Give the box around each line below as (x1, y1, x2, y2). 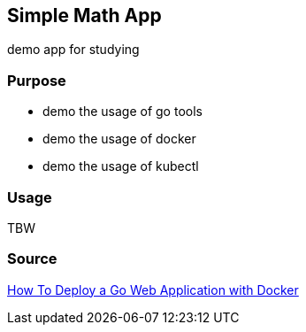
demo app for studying (7, 42, 140, 58)
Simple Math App (7, 4, 162, 27)
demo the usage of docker (42, 131, 196, 147)
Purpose (7, 71, 66, 89)
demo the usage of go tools (42, 104, 203, 120)
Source (7, 250, 57, 268)
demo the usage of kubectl (42, 158, 199, 174)
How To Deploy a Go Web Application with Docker (7, 282, 299, 297)
